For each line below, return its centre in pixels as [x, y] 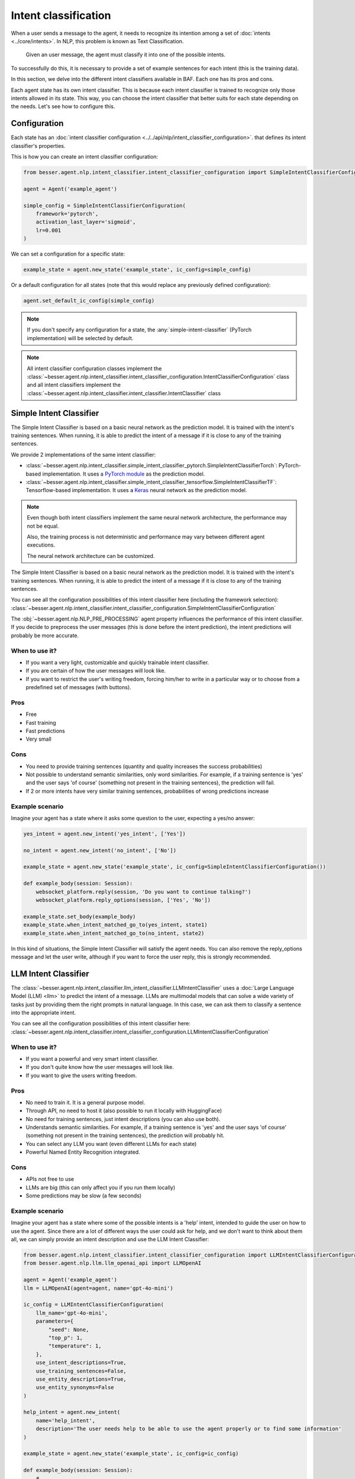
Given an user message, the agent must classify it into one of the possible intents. [126, 55]
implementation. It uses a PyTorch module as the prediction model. [124, 474]
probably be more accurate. [45, 635]
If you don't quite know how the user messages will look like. [100, 1067]
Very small [38, 739]
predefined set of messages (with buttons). [78, 687]
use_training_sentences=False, [81, 1371]
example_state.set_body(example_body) [80, 916]
